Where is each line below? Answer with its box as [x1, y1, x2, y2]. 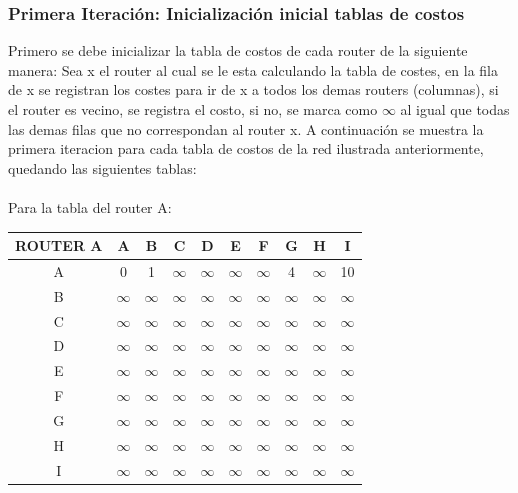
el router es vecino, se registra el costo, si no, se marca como [8, 99, 378, 119]
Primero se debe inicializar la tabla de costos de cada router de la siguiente [8, 40, 468, 61]
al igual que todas [400, 99, 510, 119]
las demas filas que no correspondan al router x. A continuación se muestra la [8, 118, 484, 139]
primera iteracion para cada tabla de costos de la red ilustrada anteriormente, [8, 138, 484, 159]
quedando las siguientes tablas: [8, 157, 197, 178]
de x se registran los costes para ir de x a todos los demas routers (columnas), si [8, 79, 499, 100]
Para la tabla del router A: [8, 196, 172, 217]
